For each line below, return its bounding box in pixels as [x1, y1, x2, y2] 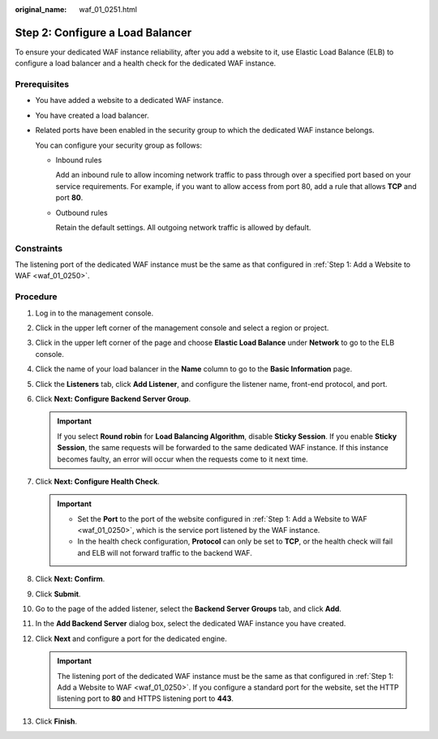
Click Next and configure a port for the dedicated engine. [35, 634, 227, 643]
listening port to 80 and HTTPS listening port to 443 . [57, 694, 234, 703]
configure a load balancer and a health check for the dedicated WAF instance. [15, 58, 277, 68]
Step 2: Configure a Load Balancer [15, 25, 192, 40]
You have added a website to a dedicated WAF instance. [35, 96, 224, 105]
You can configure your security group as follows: [35, 140, 203, 150]
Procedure [15, 291, 58, 303]
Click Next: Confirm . [35, 574, 105, 584]
